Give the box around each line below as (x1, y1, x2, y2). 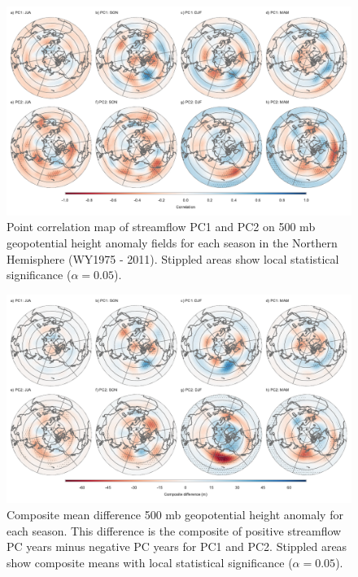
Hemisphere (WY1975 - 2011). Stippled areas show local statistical (7, 250, 339, 267)
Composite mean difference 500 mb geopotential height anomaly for (7, 506, 343, 522)
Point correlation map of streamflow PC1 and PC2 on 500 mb (7, 218, 316, 235)
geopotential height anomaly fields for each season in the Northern (7, 234, 338, 251)
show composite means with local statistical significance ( (7, 553, 293, 570)
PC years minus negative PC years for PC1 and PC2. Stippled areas (7, 538, 347, 555)
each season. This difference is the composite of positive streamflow (7, 522, 342, 539)
